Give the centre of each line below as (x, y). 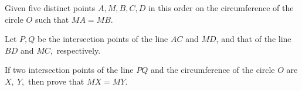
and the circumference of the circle (213, 70)
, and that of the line (254, 39)
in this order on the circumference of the (221, 8)
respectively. (79, 50)
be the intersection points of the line (103, 39)
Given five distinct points (50, 8)
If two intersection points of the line (69, 70)
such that (52, 19)
